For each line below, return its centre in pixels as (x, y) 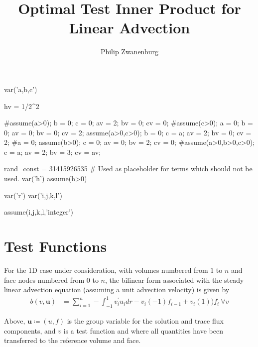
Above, (15, 321)
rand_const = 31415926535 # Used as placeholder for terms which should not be (128, 169)
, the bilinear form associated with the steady (175, 280)
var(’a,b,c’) (21, 89)
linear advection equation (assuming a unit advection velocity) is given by (117, 289)
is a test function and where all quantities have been (143, 330)
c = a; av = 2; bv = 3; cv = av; (53, 152)
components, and (30, 330)
